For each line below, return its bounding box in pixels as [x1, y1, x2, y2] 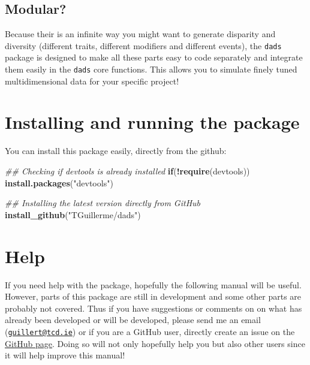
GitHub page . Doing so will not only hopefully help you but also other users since [5, 337, 305, 349]
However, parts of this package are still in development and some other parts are [5, 290, 302, 303]
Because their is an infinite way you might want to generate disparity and [5, 28, 276, 40]
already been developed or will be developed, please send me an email [5, 313, 261, 326]
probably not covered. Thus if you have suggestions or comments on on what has [5, 301, 302, 314]
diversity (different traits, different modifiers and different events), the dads [5, 39, 282, 52]
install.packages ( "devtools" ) [5, 176, 113, 189]
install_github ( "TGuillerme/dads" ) [5, 208, 141, 221]
